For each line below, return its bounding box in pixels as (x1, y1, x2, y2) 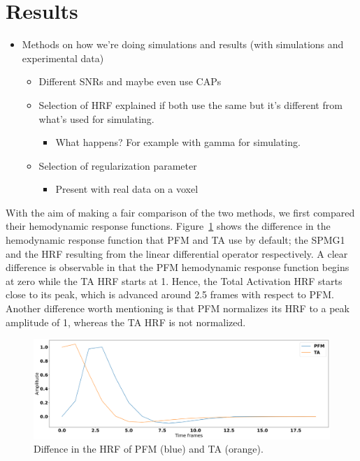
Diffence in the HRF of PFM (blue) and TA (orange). (34, 441, 264, 456)
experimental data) (22, 50, 104, 65)
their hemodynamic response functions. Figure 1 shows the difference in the (6, 219, 331, 233)
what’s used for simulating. (38, 111, 154, 126)
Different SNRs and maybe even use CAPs (38, 74, 222, 89)
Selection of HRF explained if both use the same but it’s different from (38, 97, 343, 112)
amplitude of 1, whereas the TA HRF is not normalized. (6, 314, 246, 329)
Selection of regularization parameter (38, 158, 197, 173)
